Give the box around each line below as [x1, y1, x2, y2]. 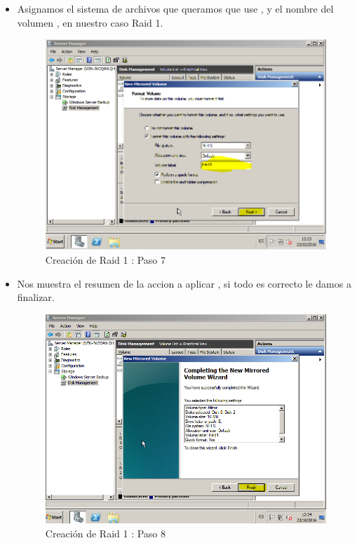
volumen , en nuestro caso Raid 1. [17, 15, 163, 29]
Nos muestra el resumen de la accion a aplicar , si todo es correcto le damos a [17, 276, 351, 290]
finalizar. [17, 290, 55, 304]
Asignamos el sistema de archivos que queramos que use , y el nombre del [17, 1, 334, 15]
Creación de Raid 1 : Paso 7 [45, 253, 166, 267]
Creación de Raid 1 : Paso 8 [45, 525, 166, 540]
